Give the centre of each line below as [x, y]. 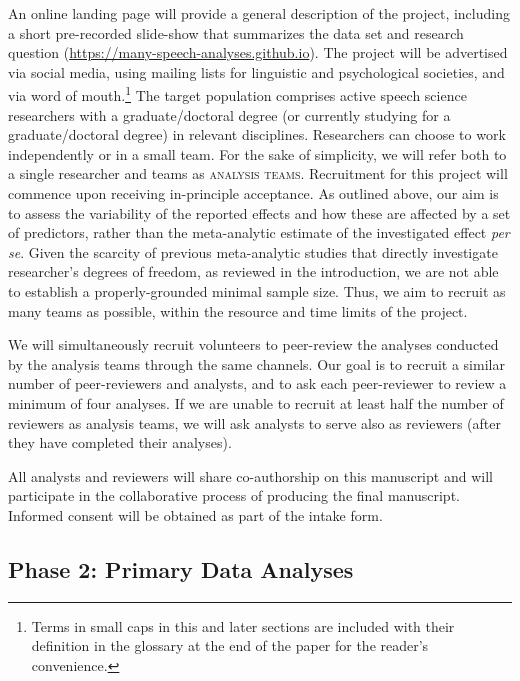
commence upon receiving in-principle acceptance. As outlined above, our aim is [253, 193]
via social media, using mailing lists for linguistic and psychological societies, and [256, 71]
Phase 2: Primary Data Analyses [181, 568]
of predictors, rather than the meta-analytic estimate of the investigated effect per [259, 232]
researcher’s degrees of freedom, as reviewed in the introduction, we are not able [253, 271]
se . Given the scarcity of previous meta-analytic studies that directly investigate [253, 251]
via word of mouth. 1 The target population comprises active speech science [237, 94]
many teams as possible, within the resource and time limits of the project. [238, 310]
